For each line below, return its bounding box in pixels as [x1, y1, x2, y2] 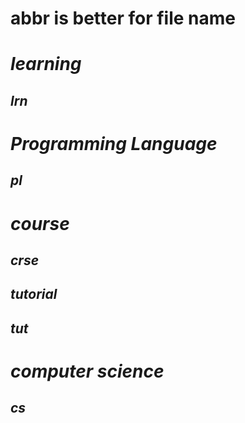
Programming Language [10, 132, 218, 155]
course [10, 212, 70, 235]
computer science [10, 360, 165, 382]
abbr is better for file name [10, 7, 236, 30]
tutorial [10, 286, 58, 303]
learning [10, 53, 82, 76]
